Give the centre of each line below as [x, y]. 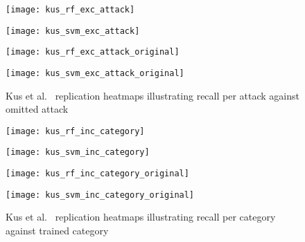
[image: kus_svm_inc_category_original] [100, 195]
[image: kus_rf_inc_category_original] [97, 174]
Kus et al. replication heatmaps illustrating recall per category [141, 217]
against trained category [57, 231]
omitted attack [37, 109]
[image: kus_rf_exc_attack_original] [93, 52]
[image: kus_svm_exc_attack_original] [95, 73]
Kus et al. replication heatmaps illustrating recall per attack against [152, 95]
